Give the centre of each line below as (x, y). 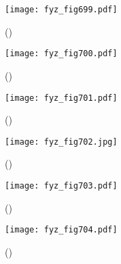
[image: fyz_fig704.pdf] (61, 230)
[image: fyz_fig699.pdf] (61, 10)
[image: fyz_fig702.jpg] (61, 142)
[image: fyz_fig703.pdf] (61, 186)
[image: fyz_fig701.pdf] (61, 98)
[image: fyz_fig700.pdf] (61, 54)
